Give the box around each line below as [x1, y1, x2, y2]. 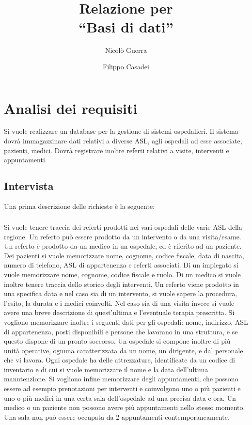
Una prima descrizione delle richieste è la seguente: [4, 201, 155, 211]
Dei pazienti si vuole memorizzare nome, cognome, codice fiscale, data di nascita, [4, 250, 244, 260]
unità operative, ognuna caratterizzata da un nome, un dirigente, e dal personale [4, 345, 243, 355]
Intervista [4, 178, 54, 193]
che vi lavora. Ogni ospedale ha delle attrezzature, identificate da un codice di [4, 355, 235, 365]
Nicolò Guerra [105, 45, 147, 55]
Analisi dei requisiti [4, 98, 138, 118]
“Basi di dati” [79, 17, 173, 37]
